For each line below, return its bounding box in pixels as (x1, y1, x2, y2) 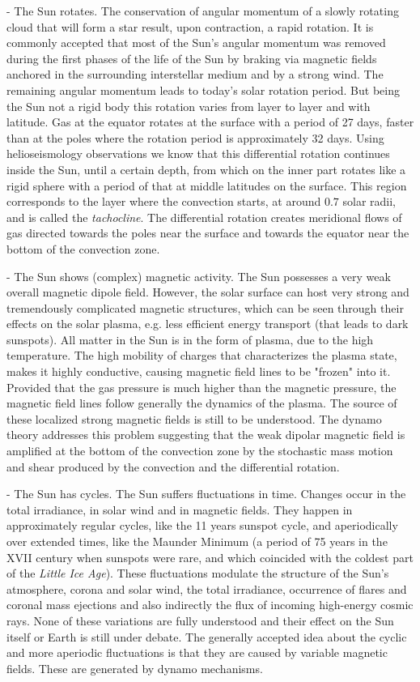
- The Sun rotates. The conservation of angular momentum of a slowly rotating (6, 2, 399, 19)
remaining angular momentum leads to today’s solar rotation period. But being (6, 81, 400, 98)
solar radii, (342, 193, 396, 210)
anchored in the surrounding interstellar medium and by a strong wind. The (6, 66, 384, 83)
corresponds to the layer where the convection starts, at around (6, 193, 321, 210)
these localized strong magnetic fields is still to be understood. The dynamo (6, 410, 382, 427)
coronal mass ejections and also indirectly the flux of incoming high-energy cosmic (6, 596, 414, 613)
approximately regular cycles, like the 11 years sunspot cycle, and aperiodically (6, 517, 398, 534)
